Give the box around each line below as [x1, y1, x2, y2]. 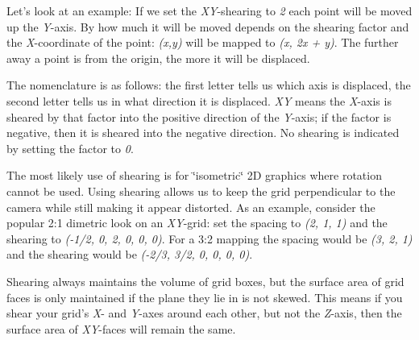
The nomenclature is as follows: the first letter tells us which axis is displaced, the [6, 77, 411, 93]
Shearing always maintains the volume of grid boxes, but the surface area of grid [6, 272, 404, 289]
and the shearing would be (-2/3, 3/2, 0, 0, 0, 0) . [6, 246, 253, 263]
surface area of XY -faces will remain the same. [6, 320, 236, 337]
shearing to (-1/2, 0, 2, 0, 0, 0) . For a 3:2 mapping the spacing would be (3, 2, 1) [6, 230, 413, 247]
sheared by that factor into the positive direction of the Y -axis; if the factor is [6, 108, 392, 125]
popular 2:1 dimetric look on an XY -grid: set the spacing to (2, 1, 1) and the [6, 214, 388, 231]
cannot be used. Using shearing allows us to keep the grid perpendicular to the [6, 182, 396, 199]
